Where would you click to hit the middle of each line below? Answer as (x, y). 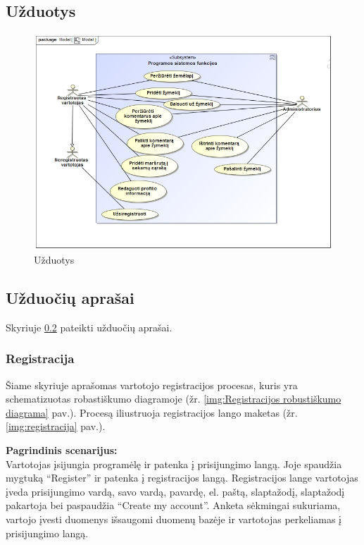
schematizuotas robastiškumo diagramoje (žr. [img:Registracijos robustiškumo (174, 399)
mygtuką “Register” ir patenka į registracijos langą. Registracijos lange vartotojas (182, 478)
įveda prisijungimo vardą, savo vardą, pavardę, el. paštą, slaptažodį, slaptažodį (175, 491)
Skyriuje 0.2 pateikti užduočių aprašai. (89, 327)
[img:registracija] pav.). (56, 426)
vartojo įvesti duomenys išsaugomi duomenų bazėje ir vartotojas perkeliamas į (174, 519)
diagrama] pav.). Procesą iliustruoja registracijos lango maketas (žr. (152, 412)
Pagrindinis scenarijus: (62, 450)
